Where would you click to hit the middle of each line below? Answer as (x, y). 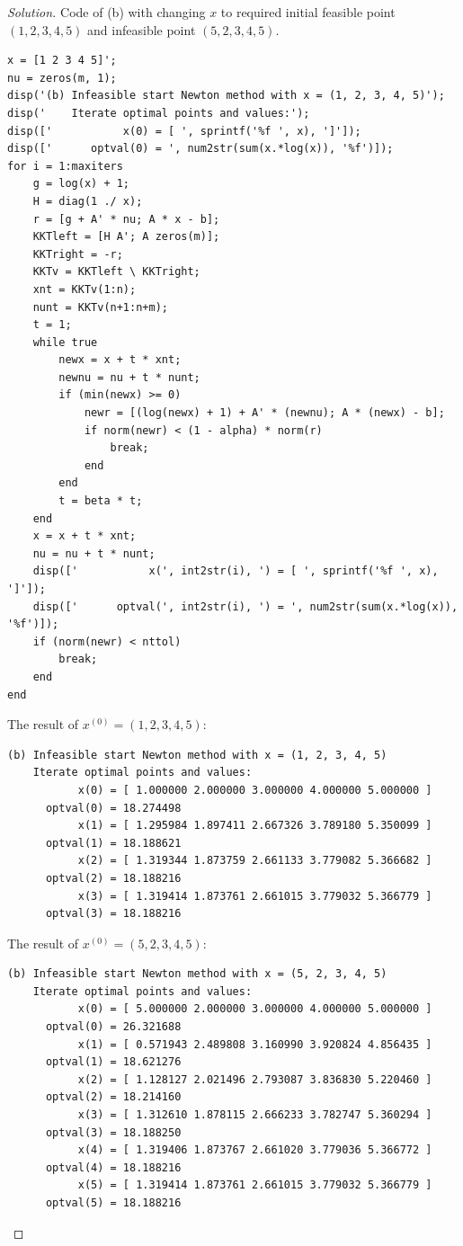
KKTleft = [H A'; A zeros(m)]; (126, 237)
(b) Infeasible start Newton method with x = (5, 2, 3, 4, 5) (197, 974)
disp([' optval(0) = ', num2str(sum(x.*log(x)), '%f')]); (200, 149)
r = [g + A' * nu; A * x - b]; (126, 219)
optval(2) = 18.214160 (113, 1097)
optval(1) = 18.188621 (113, 843)
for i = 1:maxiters (65, 166)
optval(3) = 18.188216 (113, 914)
